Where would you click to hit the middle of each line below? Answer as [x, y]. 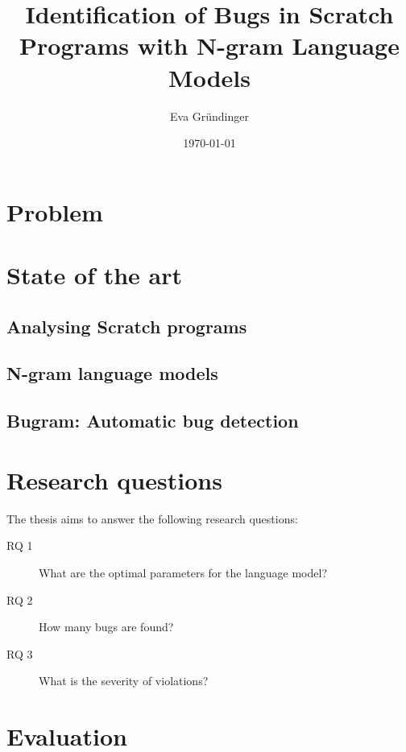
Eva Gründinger [209, 116]
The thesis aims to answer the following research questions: [152, 518]
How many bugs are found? [106, 627]
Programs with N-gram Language [209, 45]
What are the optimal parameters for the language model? [183, 572]
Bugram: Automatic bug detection [153, 421]
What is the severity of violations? [124, 681]
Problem [55, 211]
